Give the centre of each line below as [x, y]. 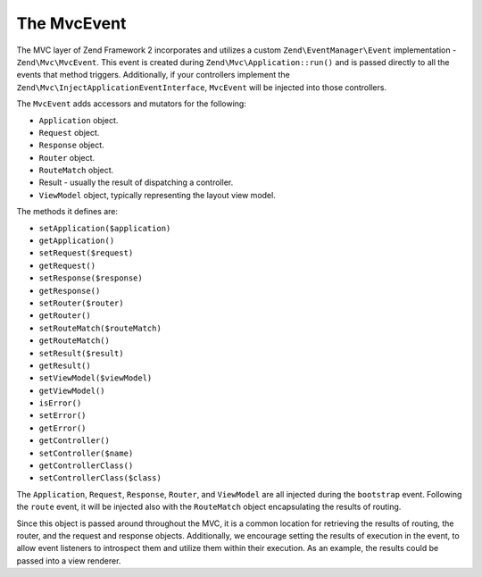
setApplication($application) [105, 228]
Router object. [67, 157]
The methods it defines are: [67, 212]
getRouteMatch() [75, 341]
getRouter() [65, 316]
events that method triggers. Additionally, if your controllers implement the [153, 75]
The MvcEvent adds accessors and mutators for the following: [132, 104]
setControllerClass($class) [100, 478]
